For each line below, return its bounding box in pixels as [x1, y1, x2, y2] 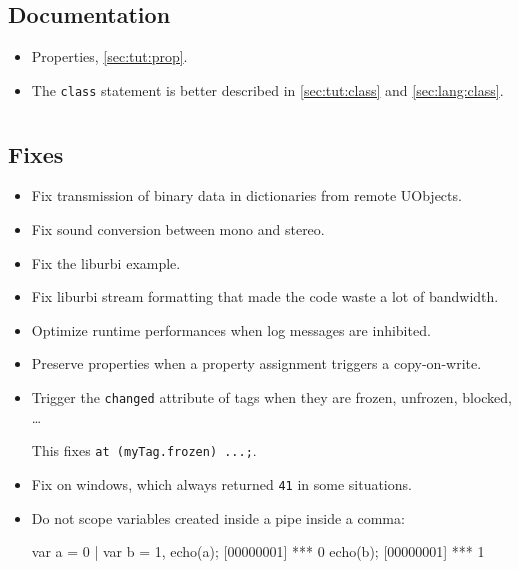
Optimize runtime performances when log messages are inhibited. [31, 319, 431, 340]
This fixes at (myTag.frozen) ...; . [31, 440, 257, 461]
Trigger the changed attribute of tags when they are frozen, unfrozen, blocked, [31, 387, 512, 408]
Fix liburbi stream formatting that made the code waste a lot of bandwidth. [31, 286, 499, 307]
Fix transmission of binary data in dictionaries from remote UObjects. [31, 185, 462, 206]
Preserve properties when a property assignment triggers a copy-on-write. [31, 353, 482, 374]
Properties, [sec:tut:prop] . [31, 46, 188, 67]
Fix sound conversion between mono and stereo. [31, 219, 325, 240]
